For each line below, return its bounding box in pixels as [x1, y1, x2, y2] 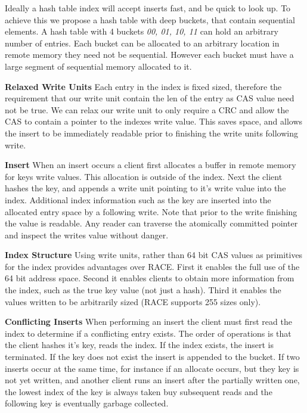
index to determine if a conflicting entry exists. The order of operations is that [5, 327, 292, 339]
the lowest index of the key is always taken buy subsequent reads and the [5, 385, 272, 398]
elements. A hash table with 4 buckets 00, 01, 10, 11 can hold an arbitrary [5, 25, 278, 38]
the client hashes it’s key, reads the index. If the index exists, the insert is [5, 339, 274, 351]
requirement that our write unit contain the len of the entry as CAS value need [5, 92, 294, 104]
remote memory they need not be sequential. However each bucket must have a [5, 48, 294, 61]
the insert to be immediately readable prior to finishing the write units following [5, 126, 299, 139]
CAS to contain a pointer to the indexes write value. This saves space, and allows [5, 115, 303, 128]
